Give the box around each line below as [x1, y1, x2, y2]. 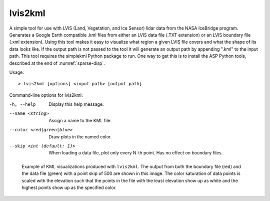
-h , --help [9, 102, 36, 107]
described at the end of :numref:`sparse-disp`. [9, 60, 105, 66]
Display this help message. [48, 101, 104, 107]
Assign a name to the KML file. [48, 117, 112, 123]
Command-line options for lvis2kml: [9, 92, 83, 98]
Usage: [9, 69, 24, 75]
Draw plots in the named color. [48, 133, 112, 140]
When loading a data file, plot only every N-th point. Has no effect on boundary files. [48, 150, 223, 156]
